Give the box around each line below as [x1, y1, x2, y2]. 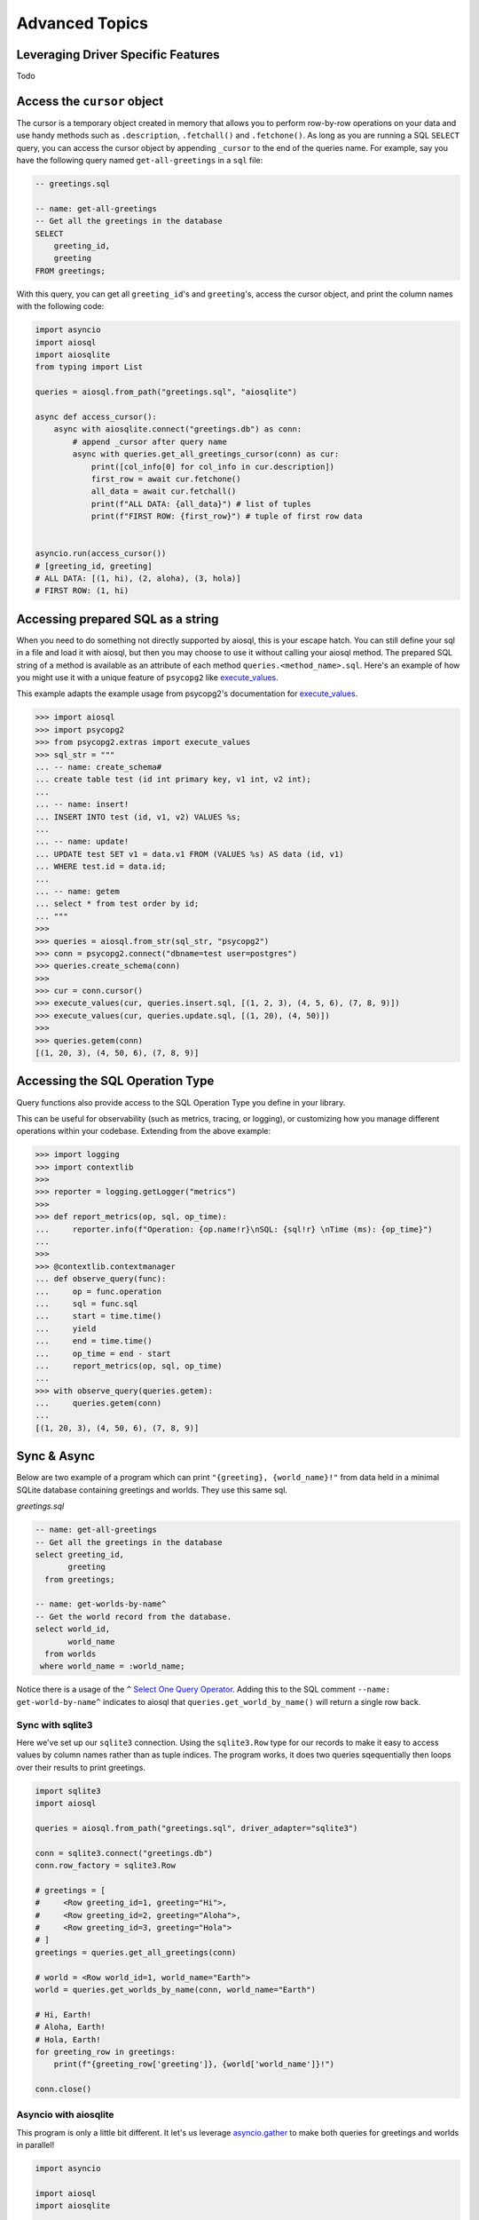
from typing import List [35, 362, 144, 372]
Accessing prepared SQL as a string [16, 611, 219, 626]
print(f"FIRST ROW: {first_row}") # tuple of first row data [90, 511, 363, 521]
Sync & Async [16, 1448, 96, 1464]
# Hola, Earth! [35, 2034, 101, 2044]
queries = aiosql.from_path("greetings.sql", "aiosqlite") [35, 387, 297, 397]
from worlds [44, 1649, 97, 1660]
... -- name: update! [35, 836, 130, 847]
